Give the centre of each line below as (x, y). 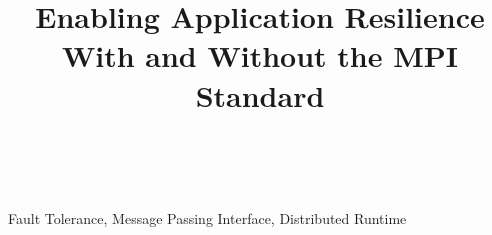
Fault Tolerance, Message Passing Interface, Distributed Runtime (207, 218)
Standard (260, 94)
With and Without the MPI (260, 55)
